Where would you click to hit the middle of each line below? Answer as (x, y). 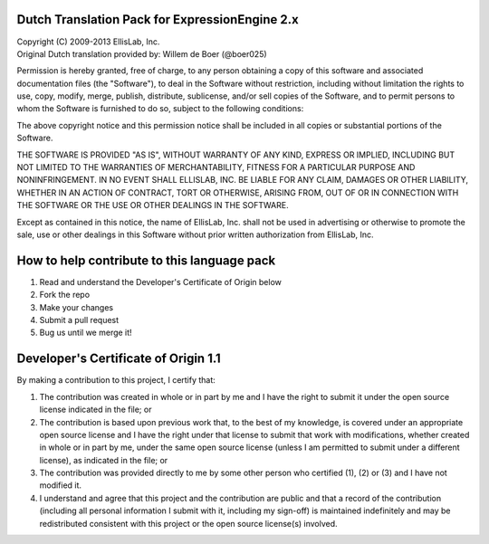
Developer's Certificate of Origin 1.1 (119, 359)
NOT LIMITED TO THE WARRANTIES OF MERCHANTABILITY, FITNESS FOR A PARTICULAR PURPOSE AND (216, 167)
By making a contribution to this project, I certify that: (116, 380)
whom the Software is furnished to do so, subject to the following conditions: (160, 109)
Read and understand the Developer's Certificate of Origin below (161, 282)
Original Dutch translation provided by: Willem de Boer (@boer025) (142, 53)
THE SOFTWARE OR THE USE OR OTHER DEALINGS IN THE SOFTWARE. (153, 205)
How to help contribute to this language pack (146, 260)
